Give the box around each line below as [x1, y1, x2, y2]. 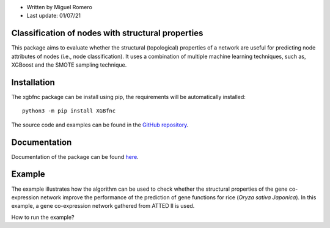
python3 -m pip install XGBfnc [22, 108, 116, 114]
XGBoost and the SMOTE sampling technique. [11, 61, 127, 68]
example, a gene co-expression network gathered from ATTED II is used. [11, 202, 195, 210]
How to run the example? [11, 213, 75, 221]
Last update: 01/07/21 [26, 12, 81, 20]
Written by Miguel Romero [26, 4, 93, 10]
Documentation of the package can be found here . [11, 153, 139, 160]
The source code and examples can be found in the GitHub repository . [11, 121, 189, 128]
